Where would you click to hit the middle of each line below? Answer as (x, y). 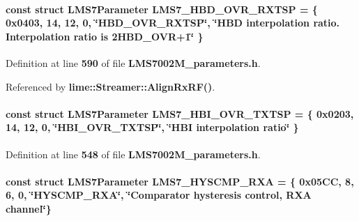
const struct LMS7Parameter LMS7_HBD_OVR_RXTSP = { (162, 9)
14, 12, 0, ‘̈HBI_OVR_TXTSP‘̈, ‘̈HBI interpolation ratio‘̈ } (152, 127)
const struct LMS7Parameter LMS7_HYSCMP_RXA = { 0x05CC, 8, (180, 181)
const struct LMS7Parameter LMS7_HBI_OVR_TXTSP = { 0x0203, (180, 113)
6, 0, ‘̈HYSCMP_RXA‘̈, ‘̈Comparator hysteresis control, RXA (159, 195)
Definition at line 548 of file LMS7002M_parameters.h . (133, 154)
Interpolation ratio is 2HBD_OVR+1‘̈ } (105, 36)
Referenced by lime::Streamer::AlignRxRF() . (110, 86)
